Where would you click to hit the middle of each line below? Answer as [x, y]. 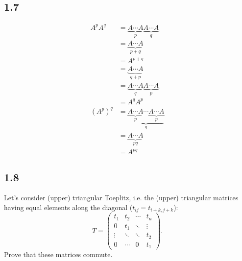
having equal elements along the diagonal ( [68, 207]
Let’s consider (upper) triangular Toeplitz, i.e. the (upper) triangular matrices [121, 198]
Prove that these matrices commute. [58, 254]
